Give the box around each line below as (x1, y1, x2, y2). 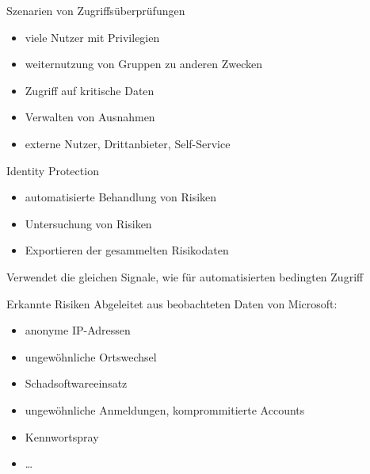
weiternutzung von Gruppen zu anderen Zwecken (25, 55, 263, 72)
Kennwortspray (25, 428, 99, 445)
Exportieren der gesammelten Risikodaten (25, 242, 229, 258)
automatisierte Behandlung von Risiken (25, 189, 217, 205)
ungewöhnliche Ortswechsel (25, 348, 157, 365)
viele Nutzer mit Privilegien (25, 29, 160, 45)
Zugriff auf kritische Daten (25, 82, 154, 98)
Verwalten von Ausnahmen (25, 109, 155, 125)
